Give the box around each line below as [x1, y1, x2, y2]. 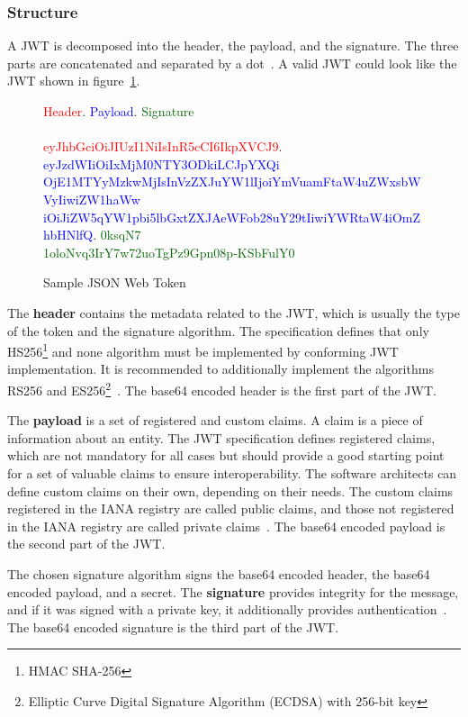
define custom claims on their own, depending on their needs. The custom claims [7, 481, 454, 500]
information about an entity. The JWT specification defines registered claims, [7, 428, 436, 447]
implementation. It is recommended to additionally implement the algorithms [7, 359, 434, 378]
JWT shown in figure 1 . [7, 71, 140, 90]
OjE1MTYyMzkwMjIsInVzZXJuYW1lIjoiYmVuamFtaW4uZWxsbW [43, 172, 421, 191]
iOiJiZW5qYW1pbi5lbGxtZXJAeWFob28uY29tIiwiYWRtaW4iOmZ [43, 207, 421, 226]
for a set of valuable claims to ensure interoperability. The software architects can [7, 464, 457, 482]
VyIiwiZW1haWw [43, 189, 140, 208]
